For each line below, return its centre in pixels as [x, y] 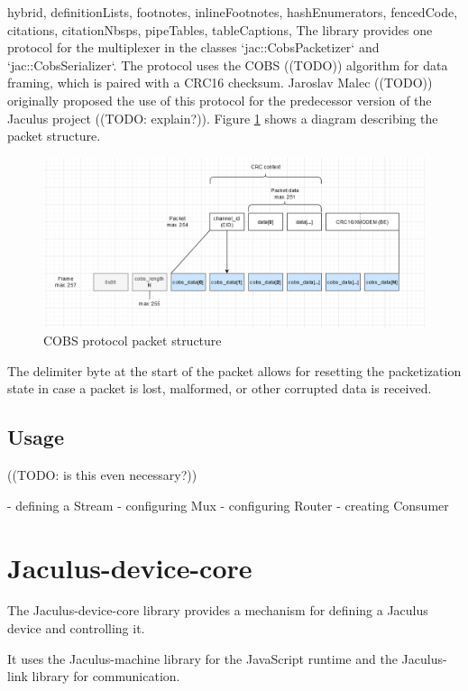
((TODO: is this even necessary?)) [102, 475]
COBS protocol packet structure [133, 341]
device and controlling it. [76, 628]
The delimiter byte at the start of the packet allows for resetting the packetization [234, 370]
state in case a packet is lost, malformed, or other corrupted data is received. [220, 388]
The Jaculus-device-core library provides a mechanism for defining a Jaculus [218, 610]
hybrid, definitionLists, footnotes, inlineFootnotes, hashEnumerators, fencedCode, [233, 12]
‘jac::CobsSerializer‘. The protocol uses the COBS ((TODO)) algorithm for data [228, 64]
